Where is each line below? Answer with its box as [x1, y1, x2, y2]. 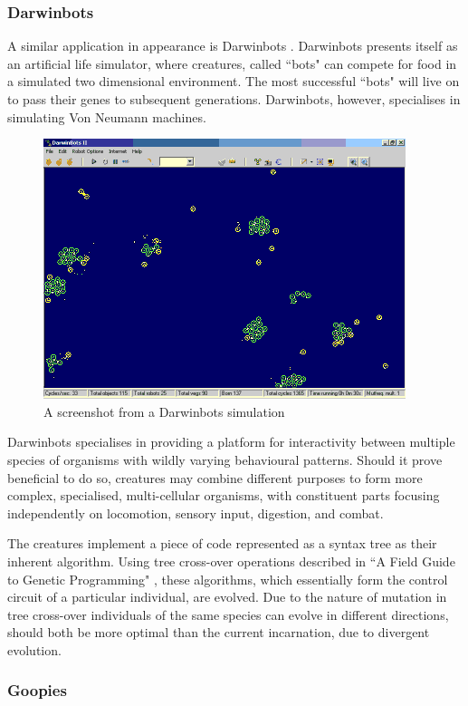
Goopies [7, 679, 67, 701]
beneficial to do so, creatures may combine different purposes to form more [7, 468, 423, 487]
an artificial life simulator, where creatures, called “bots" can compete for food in [7, 53, 457, 73]
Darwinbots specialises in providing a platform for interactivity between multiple [7, 432, 455, 451]
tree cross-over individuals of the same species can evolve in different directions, [7, 604, 449, 624]
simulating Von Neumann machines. [7, 107, 206, 126]
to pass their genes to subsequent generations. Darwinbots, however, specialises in [7, 90, 461, 108]
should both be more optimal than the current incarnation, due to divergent [7, 623, 430, 642]
